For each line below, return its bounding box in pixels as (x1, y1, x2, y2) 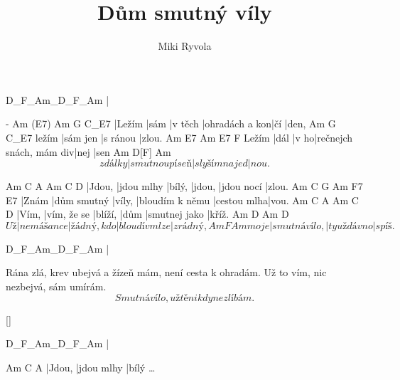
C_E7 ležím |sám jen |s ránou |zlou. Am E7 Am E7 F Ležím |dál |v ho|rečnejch (6, 130, 353, 144)
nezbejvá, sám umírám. (6, 279, 107, 294)
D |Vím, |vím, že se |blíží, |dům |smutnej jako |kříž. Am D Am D (6, 206, 289, 221)
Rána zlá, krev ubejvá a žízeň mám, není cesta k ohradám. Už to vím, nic (6, 265, 327, 280)
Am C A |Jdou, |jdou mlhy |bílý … (6, 359, 156, 374)
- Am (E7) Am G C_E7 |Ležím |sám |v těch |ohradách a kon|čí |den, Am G (6, 116, 336, 131)
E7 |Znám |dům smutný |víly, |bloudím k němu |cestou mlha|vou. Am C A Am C (6, 192, 359, 207)
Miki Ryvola (158, 38, 212, 53)
